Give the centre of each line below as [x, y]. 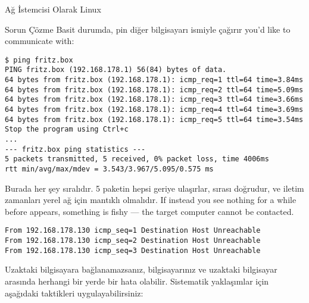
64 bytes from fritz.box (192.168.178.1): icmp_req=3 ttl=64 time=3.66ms [154, 100]
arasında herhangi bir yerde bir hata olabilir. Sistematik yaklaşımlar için [137, 281]
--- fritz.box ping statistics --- [75, 149]
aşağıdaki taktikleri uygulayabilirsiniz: [74, 293]
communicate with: [40, 41]
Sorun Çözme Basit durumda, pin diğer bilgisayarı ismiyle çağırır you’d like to [148, 29]
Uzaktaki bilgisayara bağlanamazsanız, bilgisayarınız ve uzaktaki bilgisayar [141, 269]
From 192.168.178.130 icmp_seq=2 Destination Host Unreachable [133, 241]
